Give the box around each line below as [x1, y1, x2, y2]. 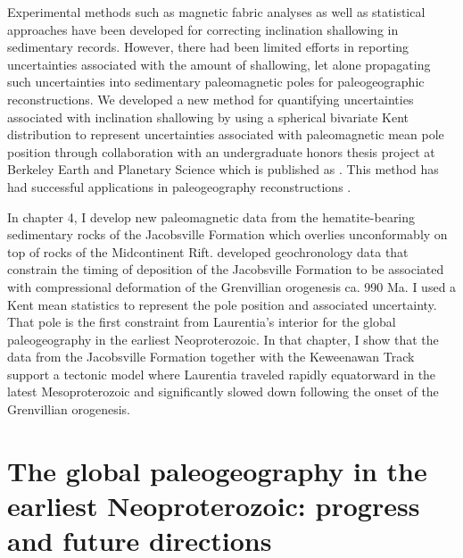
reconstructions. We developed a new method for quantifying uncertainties [7, 89, 414, 108]
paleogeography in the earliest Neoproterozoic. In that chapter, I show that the [7, 329, 439, 348]
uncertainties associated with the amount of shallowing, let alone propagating [7, 54, 431, 73]
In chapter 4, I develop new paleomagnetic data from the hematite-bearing [7, 207, 416, 226]
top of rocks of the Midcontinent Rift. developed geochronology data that [7, 242, 409, 261]
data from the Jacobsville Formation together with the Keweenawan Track [7, 347, 415, 366]
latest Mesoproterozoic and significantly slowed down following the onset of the [7, 382, 439, 401]
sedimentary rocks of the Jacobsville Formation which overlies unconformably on [7, 225, 448, 244]
